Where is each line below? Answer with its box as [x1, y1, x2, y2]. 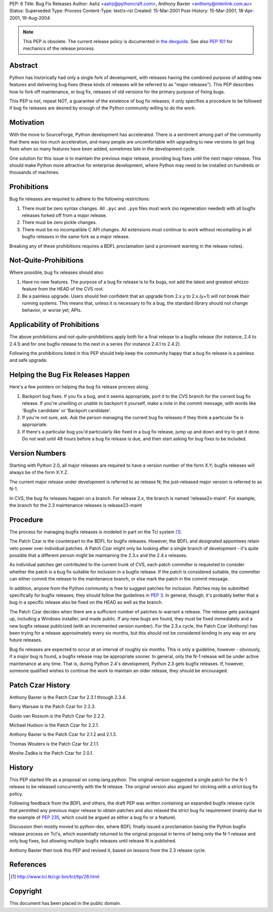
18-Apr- [238, 8, 255, 14]
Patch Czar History [9, 681, 70, 689]
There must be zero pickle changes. [22, 220, 97, 226]
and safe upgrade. [9, 357, 48, 363]
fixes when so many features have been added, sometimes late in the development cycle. [9, 146, 196, 152]
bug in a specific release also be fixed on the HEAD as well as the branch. [9, 599, 163, 605]
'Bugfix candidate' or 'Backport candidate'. [22, 407, 111, 413]
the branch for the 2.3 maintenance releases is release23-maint [9, 502, 142, 508]
